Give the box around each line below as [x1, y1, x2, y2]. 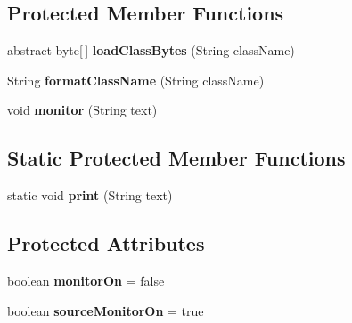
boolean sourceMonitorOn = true [7, 301, 204, 319]
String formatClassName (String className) [7, 70, 265, 89]
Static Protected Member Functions [7, 144, 346, 172]
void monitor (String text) [7, 101, 158, 119]
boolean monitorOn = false [7, 271, 165, 289]
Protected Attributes [7, 230, 205, 257]
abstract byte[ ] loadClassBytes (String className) [7, 41, 295, 60]
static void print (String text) [7, 186, 173, 205]
